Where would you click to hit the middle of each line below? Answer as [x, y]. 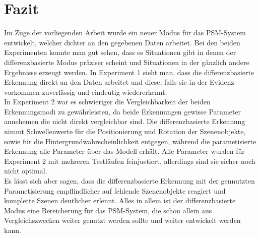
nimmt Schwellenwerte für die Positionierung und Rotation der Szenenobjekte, [125, 131]
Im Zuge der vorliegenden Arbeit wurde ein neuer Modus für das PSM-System [125, 33]
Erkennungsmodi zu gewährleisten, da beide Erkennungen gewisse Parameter [123, 111]
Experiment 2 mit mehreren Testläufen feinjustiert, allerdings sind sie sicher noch [130, 161]
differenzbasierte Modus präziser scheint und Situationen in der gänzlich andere [127, 62]
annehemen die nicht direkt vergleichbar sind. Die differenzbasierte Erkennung [125, 121]
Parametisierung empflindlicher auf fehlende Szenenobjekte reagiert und [115, 190]
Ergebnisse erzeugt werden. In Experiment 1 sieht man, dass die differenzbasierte [129, 72]
